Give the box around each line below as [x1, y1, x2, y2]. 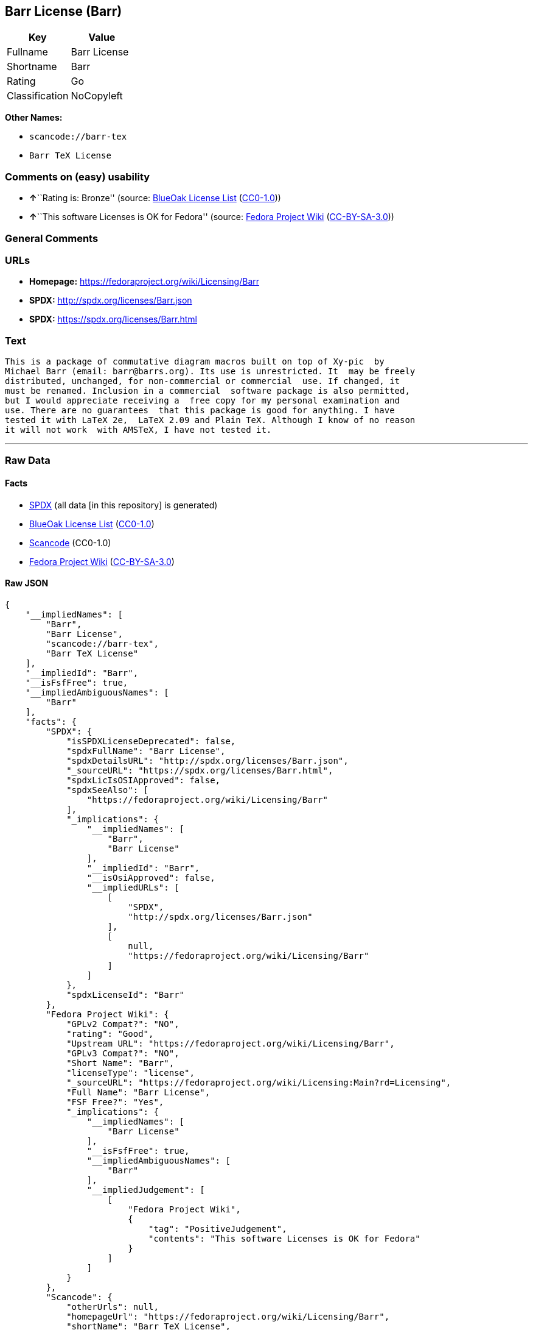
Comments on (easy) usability [5, 170, 150, 183]
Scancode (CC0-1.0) [29, 537, 111, 548]
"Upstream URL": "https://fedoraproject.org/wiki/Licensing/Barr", [66, 1038, 395, 1048]
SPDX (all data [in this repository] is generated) [29, 499, 218, 510]
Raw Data [5, 454, 51, 467]
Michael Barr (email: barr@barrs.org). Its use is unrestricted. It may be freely [5, 366, 416, 377]
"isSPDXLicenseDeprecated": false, [66, 736, 236, 746]
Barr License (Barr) [5, 4, 122, 19]
